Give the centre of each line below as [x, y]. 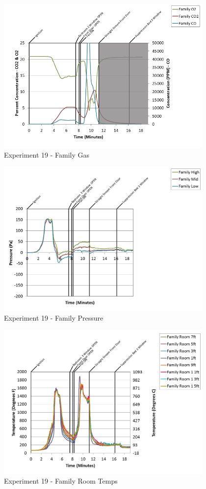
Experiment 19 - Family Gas [47, 155]
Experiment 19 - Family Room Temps [61, 481]
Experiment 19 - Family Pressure [54, 318]
